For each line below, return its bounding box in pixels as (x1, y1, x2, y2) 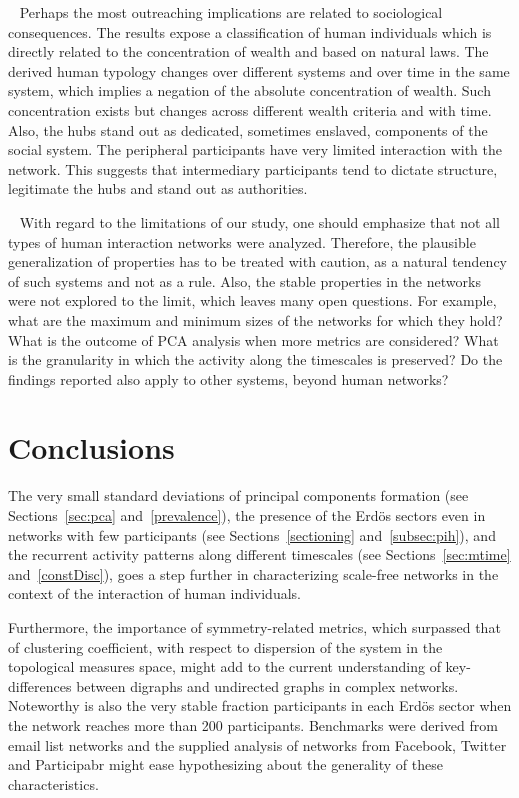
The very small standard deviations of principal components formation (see (8, 485, 469, 506)
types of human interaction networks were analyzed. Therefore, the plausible (8, 231, 476, 252)
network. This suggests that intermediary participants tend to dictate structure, (8, 158, 498, 179)
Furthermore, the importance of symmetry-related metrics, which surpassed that (8, 616, 501, 637)
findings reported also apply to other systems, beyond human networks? (8, 368, 449, 389)
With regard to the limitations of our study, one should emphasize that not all (19, 211, 501, 232)
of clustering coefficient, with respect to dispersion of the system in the (8, 636, 443, 657)
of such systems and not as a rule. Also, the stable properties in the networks (8, 270, 481, 291)
